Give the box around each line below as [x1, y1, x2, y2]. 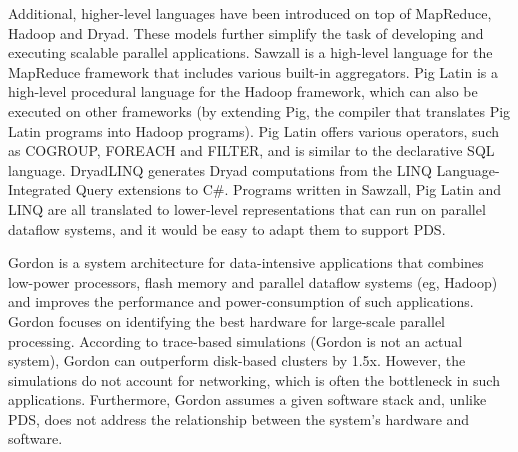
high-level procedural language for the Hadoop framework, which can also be [8, 81, 478, 102]
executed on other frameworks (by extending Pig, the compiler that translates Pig [8, 100, 511, 121]
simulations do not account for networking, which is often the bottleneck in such [8, 369, 500, 390]
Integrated [8, 179, 72, 200]
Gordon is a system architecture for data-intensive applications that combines [8, 252, 484, 273]
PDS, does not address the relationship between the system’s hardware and [8, 408, 470, 429]
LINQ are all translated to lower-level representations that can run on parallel [8, 198, 486, 219]
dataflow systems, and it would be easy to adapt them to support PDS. [8, 218, 446, 239]
